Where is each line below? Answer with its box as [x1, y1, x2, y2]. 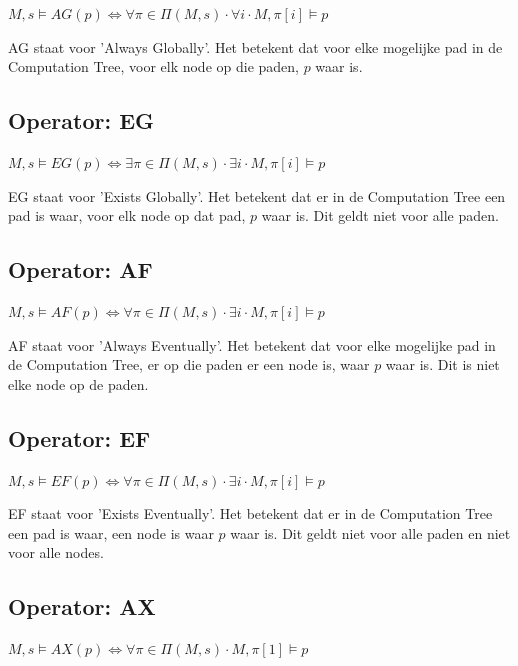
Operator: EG [8, 105, 155, 136]
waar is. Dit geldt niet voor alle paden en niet [230, 522, 511, 543]
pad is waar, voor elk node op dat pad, [8, 205, 246, 226]
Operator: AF [8, 254, 153, 285]
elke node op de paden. [8, 373, 149, 394]
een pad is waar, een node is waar [8, 522, 214, 543]
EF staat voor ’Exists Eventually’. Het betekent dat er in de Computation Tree [8, 503, 493, 524]
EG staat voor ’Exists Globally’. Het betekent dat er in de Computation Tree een [8, 185, 506, 206]
